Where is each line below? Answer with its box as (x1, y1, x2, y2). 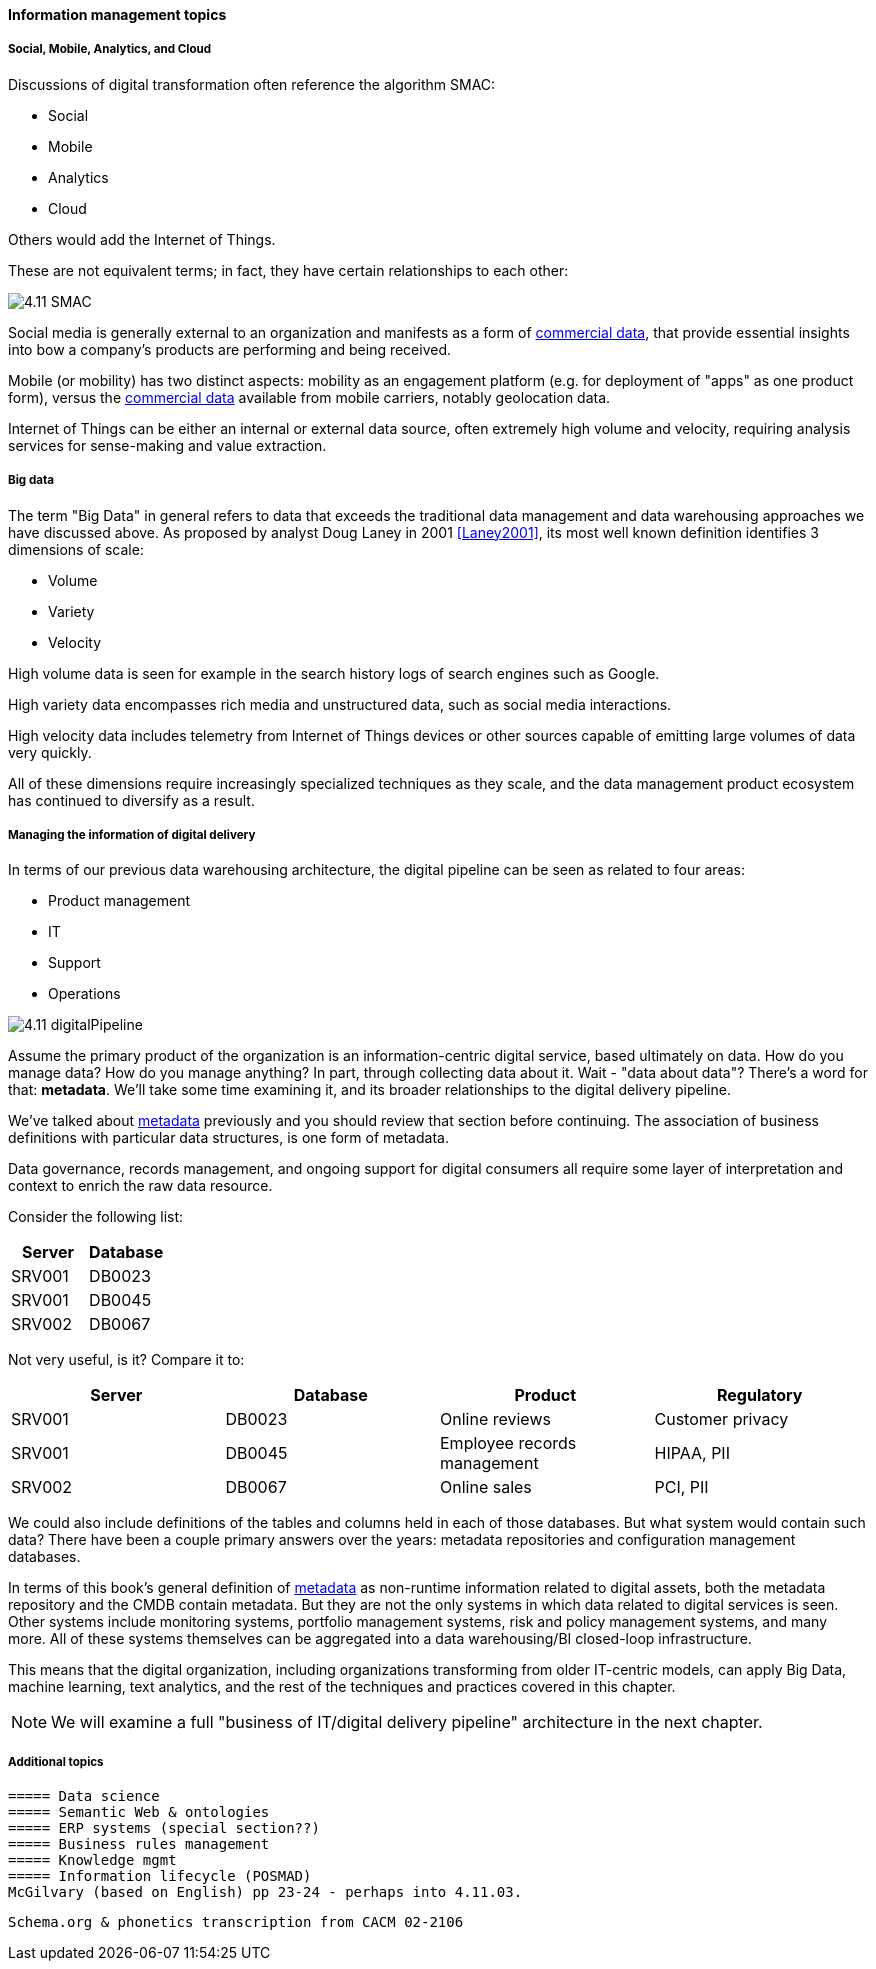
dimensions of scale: (8, 540, 144, 558)
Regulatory (717, 1385, 803, 1406)
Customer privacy (654, 1409, 789, 1430)
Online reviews (440, 1409, 551, 1430)
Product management (48, 892, 191, 910)
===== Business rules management (8, 1836, 270, 1853)
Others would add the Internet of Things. (8, 230, 276, 248)
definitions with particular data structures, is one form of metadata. (8, 1129, 449, 1147)
